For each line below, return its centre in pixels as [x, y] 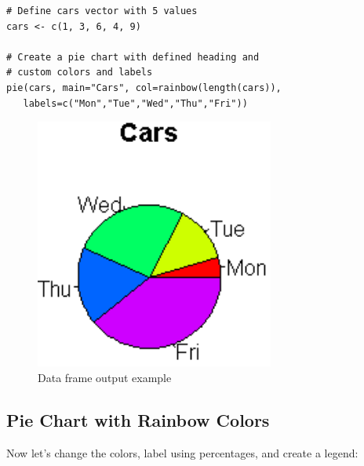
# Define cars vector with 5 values [102, 11]
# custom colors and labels [80, 73]
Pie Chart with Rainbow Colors [138, 419]
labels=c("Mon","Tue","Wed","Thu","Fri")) [135, 103]
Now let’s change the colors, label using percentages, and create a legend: [182, 452]
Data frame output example [105, 377]
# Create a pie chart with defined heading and [133, 57]
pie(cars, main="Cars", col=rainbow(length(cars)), [144, 87]
